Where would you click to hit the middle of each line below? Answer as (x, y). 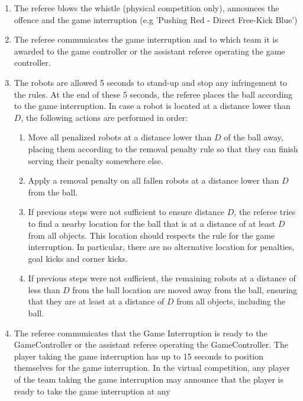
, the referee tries (265, 212)
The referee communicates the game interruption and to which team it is (146, 39)
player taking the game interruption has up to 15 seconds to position (139, 356)
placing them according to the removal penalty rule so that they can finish (163, 148)
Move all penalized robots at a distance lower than (120, 137)
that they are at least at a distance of (96, 301)
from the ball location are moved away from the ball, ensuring (185, 289)
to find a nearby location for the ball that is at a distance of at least (152, 223)
